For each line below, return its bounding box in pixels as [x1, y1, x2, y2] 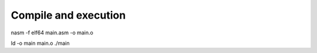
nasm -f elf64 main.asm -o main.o [11, 29, 93, 36]
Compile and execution [11, 9, 126, 22]
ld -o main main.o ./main [11, 40, 70, 47]
